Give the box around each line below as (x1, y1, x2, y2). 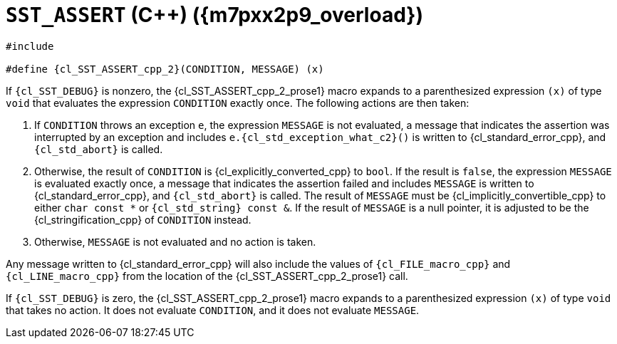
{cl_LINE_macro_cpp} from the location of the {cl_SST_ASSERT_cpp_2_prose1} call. (6, 269, 408, 282)
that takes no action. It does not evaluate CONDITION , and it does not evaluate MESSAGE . (6, 303, 420, 316)
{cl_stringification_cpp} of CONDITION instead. (34, 213, 252, 226)
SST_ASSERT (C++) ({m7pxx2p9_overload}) (6, 3, 423, 27)
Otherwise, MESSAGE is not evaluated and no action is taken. (34, 235, 316, 248)
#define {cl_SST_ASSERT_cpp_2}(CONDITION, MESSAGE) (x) (6, 63, 324, 75)
